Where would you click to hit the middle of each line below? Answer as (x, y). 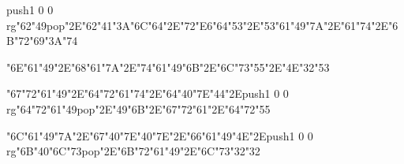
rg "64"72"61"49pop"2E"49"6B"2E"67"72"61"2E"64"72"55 (138, 108)
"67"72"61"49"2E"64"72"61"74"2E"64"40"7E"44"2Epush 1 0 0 (148, 93)
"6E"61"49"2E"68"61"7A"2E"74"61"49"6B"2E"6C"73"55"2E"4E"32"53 (168, 67)
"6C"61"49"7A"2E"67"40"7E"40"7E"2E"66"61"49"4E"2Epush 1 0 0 (160, 135)
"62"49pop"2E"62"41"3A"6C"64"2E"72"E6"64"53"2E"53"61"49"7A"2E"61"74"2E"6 (207, 25)
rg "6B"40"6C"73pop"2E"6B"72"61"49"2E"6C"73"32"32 (133, 151)
